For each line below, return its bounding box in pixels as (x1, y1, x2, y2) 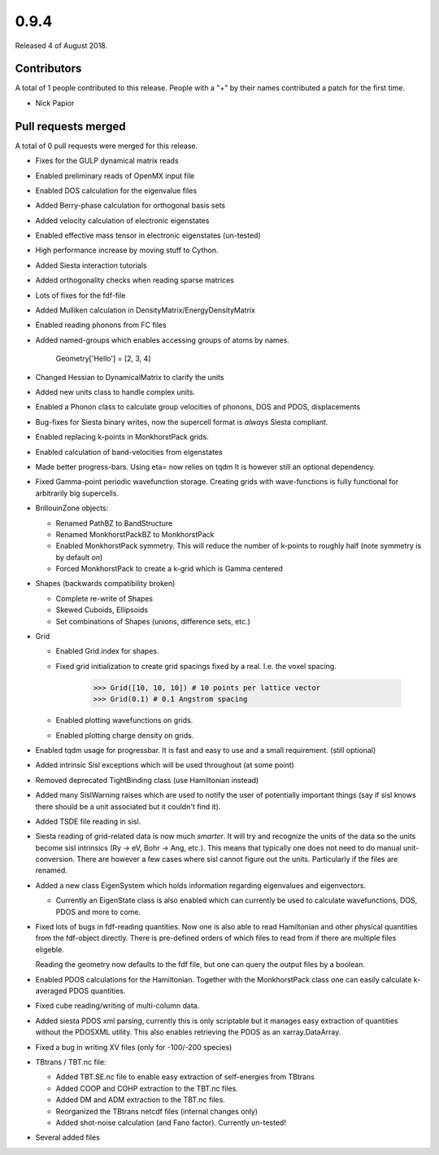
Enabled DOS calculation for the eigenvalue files (35, 186, 198, 195)
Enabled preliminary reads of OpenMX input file (35, 171, 195, 181)
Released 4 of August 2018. (15, 41, 108, 50)
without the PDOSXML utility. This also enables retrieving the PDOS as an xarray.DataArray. (35, 1027, 341, 1037)
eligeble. (35, 944, 64, 954)
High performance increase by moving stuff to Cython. (35, 245, 219, 256)
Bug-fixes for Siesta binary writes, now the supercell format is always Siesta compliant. (35, 417, 328, 427)
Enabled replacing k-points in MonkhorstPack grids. (35, 432, 209, 442)
